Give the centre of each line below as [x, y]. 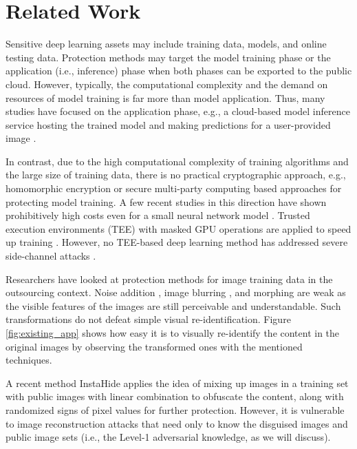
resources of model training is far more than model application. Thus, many [165, 97]
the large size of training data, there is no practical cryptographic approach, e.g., [176, 175]
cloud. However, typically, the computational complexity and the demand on [167, 84]
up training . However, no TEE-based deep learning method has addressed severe [177, 242]
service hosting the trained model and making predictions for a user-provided [168, 124]
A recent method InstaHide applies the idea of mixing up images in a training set [177, 383]
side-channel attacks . [51, 256]
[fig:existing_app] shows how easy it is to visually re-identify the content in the [173, 333]
